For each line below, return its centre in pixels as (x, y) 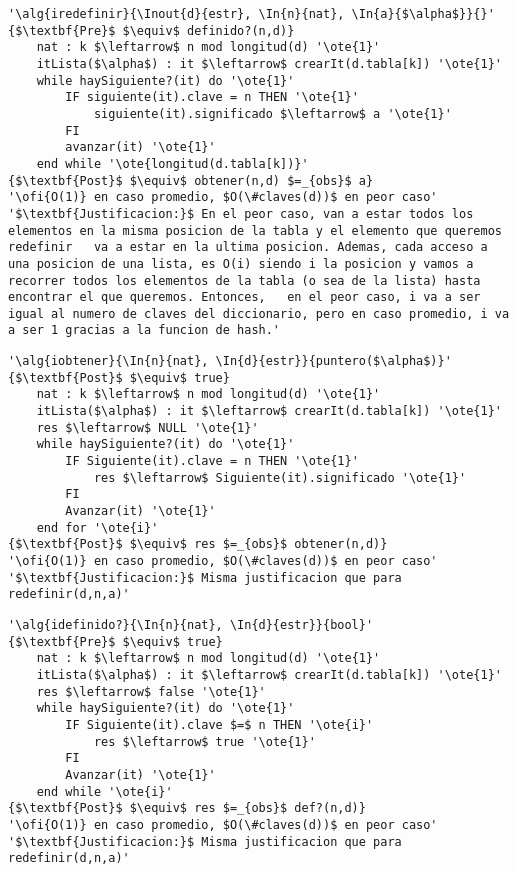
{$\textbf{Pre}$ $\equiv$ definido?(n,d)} (151, 30)
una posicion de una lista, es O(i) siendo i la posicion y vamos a (241, 263)
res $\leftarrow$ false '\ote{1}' (151, 691)
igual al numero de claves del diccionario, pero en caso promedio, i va (259, 313)
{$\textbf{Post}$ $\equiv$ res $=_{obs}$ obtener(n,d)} (198, 544)
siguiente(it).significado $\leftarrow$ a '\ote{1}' (272, 113)
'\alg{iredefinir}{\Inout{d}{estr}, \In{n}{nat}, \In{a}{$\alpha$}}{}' (251, 14)
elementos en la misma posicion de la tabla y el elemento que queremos (255, 230)
